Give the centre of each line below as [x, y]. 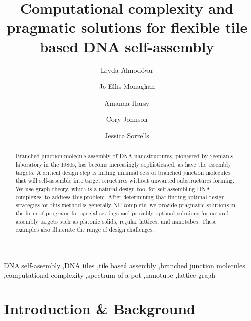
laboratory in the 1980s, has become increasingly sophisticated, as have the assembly [123, 164]
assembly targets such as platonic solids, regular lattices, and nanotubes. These [116, 221]
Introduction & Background [100, 309]
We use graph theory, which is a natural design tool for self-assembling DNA [113, 188]
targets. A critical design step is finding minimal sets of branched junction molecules [123, 172]
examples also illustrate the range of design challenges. [85, 229]
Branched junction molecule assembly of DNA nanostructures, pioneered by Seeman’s [124, 156]
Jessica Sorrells [127, 135]
